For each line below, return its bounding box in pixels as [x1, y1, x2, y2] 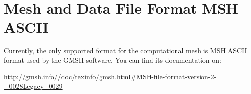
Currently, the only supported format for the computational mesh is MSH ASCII [4, 45, 247, 56]
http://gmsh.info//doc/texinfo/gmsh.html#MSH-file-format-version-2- [4, 71, 217, 81]
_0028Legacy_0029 [4, 81, 63, 91]
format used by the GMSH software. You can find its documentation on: [4, 55, 221, 65]
